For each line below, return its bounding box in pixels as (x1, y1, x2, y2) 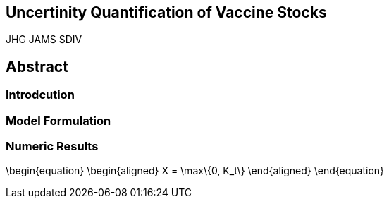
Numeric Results (6, 139, 99, 154)
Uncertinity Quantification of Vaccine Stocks (6, 4, 327, 21)
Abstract (6, 57, 68, 76)
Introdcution (6, 88, 75, 102)
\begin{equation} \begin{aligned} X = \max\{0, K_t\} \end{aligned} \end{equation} (6, 164, 385, 177)
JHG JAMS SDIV (6, 33, 82, 46)
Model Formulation (6, 113, 111, 128)
